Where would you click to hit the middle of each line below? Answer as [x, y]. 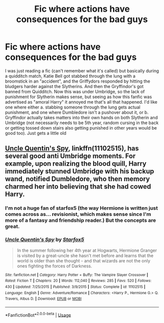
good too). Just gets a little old [36, 133]
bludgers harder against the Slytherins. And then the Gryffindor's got [74, 86]
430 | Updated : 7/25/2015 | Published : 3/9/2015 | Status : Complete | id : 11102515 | [75, 287]
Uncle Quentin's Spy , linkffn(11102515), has [72, 148]
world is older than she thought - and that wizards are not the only [83, 260]
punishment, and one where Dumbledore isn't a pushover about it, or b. [77, 112]
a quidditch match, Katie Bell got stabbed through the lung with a [70, 76]
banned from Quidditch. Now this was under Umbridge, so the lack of [75, 91]
